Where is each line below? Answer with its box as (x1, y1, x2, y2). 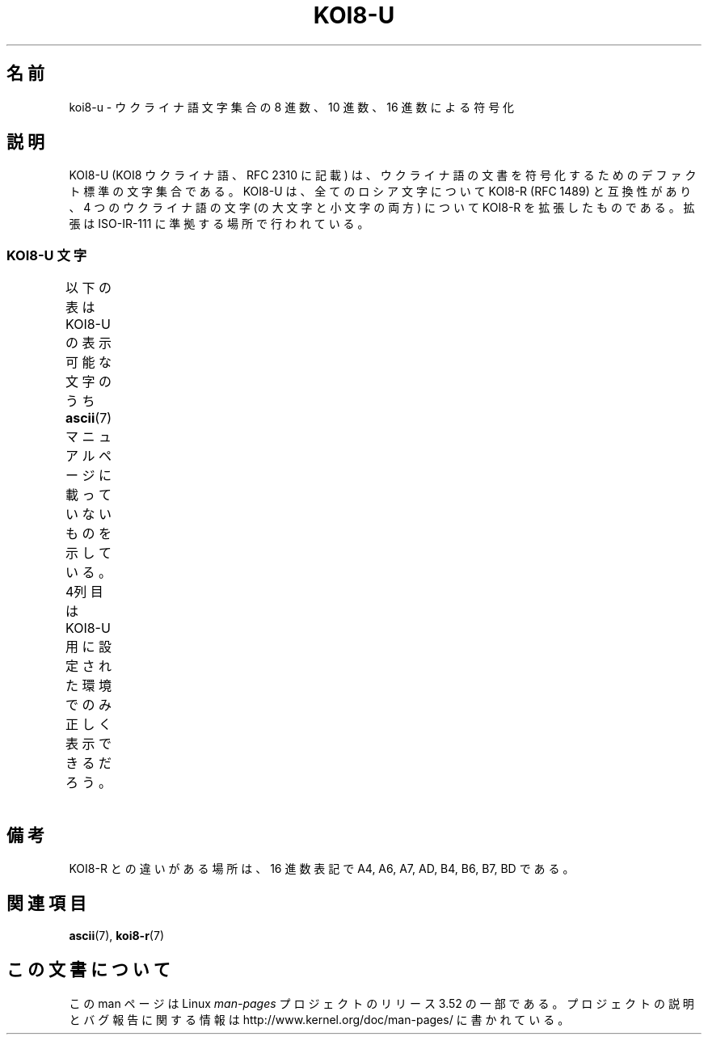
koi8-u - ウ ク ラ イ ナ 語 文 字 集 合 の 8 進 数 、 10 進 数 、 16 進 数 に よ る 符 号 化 (69, 99, 515, 114)
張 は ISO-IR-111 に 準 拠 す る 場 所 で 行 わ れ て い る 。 (69, 217, 369, 231)
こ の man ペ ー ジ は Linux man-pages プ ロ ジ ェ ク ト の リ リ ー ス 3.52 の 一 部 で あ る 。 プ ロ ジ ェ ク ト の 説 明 (69, 996, 694, 1010)
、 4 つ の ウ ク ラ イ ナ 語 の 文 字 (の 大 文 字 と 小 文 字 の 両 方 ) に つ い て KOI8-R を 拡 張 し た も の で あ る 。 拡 (69, 200, 695, 215)
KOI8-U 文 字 (6, 247, 87, 263)
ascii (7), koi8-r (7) (69, 928, 164, 942)
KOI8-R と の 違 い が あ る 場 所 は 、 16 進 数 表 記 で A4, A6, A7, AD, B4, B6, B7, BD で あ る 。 (69, 862, 575, 876)
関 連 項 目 (6, 893, 86, 914)
